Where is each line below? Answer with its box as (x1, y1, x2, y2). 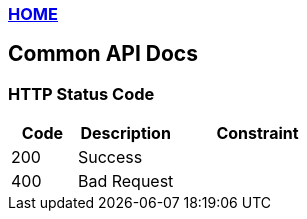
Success (77, 147, 143, 168)
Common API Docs (8, 41, 198, 67)
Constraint (216, 123, 299, 144)
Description (80, 123, 171, 144)
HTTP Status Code (8, 83, 155, 104)
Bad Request (77, 171, 174, 192)
